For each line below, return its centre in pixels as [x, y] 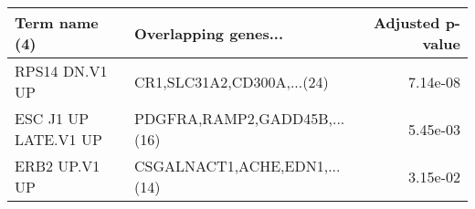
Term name [57, 22]
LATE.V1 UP [58, 139]
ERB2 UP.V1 [58, 166]
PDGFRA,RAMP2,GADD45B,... [240, 118]
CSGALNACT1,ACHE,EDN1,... [237, 166]
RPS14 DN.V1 [61, 71]
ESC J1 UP [52, 118]
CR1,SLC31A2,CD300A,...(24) [232, 81]
